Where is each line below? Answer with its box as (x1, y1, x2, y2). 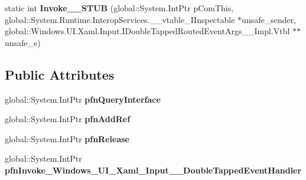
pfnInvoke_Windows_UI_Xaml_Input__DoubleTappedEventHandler (5, 163, 302, 176)
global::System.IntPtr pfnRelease (5, 132, 129, 145)
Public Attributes (5, 65, 115, 83)
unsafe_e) (5, 36, 41, 48)
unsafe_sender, (242, 13, 297, 25)
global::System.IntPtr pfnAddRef (5, 113, 131, 125)
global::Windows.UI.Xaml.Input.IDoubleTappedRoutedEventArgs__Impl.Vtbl (5, 25, 290, 37)
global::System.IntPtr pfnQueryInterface (5, 93, 161, 105)
